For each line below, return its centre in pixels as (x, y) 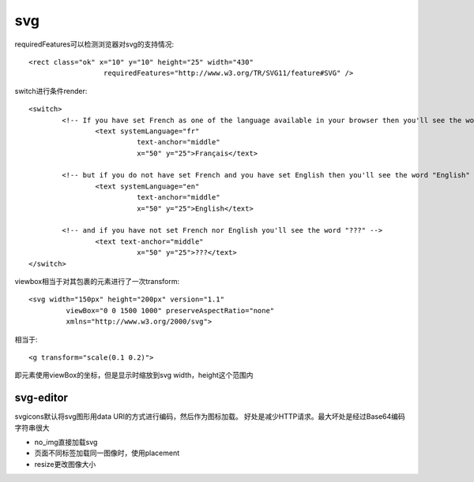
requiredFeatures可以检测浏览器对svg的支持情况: (94, 44)
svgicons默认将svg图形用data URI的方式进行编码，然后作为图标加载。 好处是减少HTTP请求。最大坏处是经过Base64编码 (210, 417)
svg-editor (41, 398)
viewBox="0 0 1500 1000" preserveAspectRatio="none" (170, 310)
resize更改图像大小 (65, 464)
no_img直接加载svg (66, 442)
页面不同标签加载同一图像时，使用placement (107, 453)
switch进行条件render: (51, 91)
